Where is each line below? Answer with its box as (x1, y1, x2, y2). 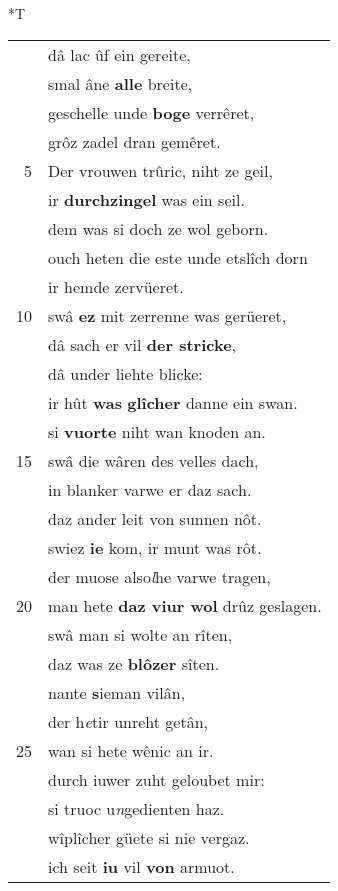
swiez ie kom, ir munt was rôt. (48, 535, 262, 559)
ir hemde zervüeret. (48, 274, 184, 298)
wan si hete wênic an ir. (48, 738, 214, 762)
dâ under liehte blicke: (48, 361, 203, 385)
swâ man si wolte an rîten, (48, 622, 233, 646)
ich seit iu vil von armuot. (48, 854, 235, 878)
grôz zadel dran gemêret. (48, 129, 221, 153)
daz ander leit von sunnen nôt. (48, 506, 262, 530)
